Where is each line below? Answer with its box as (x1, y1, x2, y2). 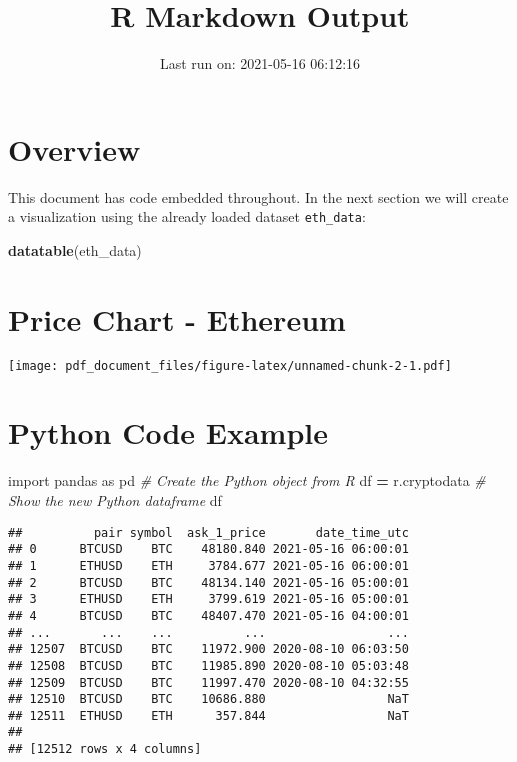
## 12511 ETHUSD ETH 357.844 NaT (8, 708, 409, 723)
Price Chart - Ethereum (8, 298, 346, 339)
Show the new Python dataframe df (8, 490, 222, 510)
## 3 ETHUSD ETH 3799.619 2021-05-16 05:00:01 (8, 592, 409, 607)
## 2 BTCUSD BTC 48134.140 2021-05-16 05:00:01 (8, 575, 409, 590)
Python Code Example (8, 412, 328, 453)
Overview (8, 128, 141, 169)
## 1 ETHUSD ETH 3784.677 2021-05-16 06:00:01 (8, 558, 409, 573)
